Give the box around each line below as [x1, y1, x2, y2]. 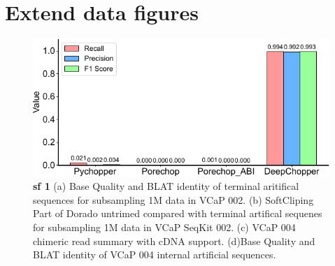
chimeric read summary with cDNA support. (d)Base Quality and [33, 233, 315, 248]
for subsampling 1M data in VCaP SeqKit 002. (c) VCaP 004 [33, 220, 296, 235]
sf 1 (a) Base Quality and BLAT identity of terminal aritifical [33, 179, 299, 193]
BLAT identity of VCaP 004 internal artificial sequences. [33, 247, 276, 262]
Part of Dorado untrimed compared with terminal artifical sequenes [33, 206, 322, 221]
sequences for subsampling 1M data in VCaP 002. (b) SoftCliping [33, 192, 314, 207]
